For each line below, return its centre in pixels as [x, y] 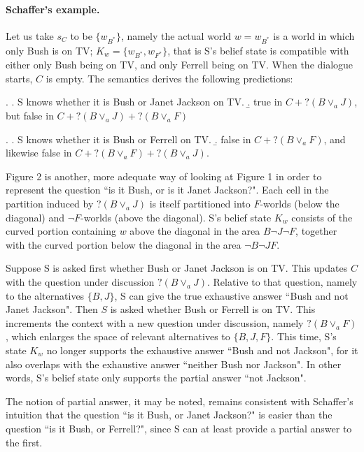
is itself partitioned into [200, 204]
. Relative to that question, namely [282, 282]
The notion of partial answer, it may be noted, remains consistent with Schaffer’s [180, 401]
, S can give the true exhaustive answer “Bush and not [231, 295]
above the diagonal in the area [195, 231]
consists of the [322, 217]
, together [316, 231]
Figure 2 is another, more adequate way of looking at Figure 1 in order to [164, 176]
